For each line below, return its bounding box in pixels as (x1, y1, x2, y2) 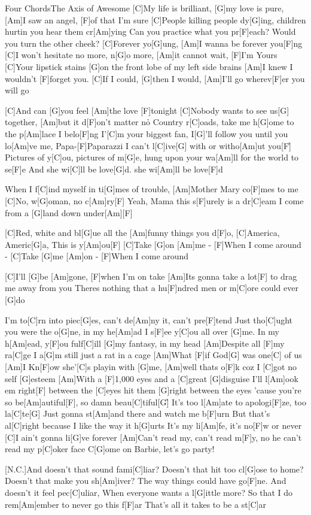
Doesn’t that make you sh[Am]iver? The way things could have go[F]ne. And (5, 474, 286, 487)
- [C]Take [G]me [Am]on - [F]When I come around (5, 250, 189, 262)
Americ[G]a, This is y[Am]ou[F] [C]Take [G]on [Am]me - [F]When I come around (5, 238, 301, 250)
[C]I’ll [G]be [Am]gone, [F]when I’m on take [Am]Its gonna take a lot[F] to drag (5, 269, 297, 282)
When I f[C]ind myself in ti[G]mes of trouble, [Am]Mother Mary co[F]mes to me (5, 183, 298, 195)
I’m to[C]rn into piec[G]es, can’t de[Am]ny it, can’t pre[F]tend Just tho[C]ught (5, 313, 293, 326)
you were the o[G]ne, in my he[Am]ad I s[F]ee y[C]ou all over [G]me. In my (5, 325, 280, 338)
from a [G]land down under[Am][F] (5, 206, 133, 219)
